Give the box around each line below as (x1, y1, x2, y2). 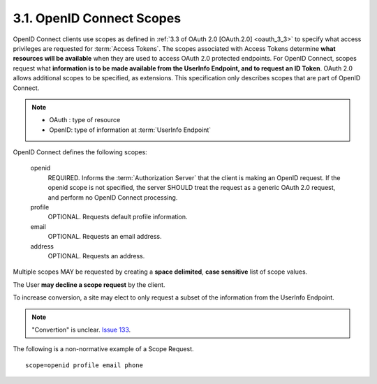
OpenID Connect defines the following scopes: (13, 148, 148, 156)
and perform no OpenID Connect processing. (47, 193, 178, 202)
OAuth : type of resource (49, 116, 121, 124)
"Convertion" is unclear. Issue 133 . (31, 325, 131, 334)
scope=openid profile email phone (25, 361, 143, 369)
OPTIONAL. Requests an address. (47, 251, 145, 260)
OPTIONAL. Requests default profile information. (47, 213, 188, 221)
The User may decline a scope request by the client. (13, 280, 165, 289)
